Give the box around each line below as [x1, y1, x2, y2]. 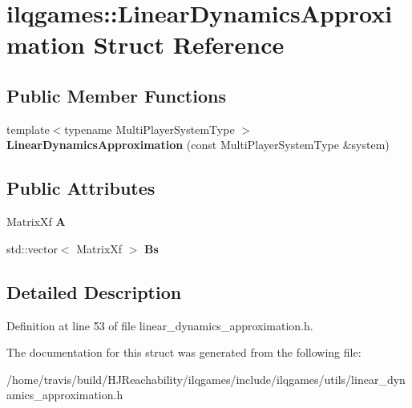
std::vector [6, 240, 58, 257]
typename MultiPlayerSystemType [64, 120, 235, 137]
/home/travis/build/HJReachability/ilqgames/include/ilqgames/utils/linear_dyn [6, 370, 406, 387]
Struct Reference [93, 28, 285, 61]
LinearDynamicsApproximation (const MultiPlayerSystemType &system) [6, 136, 390, 153]
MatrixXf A [6, 213, 66, 230]
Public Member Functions [6, 83, 226, 107]
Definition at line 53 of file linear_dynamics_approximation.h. [6, 317, 313, 333]
